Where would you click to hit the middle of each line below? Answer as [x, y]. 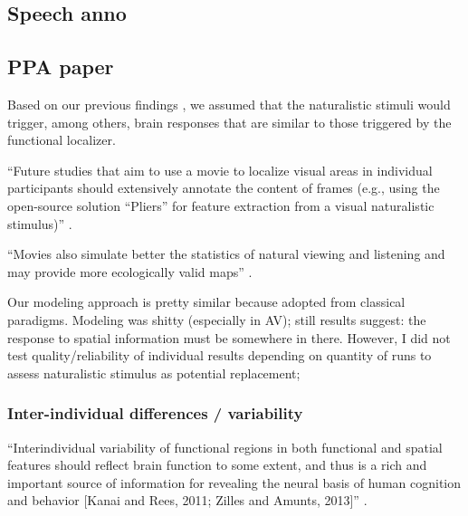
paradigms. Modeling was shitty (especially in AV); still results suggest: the [217, 319]
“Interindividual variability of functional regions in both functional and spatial [225, 447]
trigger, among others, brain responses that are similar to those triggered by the [229, 122]
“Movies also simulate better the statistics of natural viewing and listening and [226, 254]
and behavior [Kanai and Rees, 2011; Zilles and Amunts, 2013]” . [187, 500]
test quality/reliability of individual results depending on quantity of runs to [220, 355]
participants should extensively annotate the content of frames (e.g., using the [224, 188]
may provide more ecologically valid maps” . [130, 271]
